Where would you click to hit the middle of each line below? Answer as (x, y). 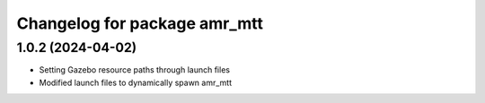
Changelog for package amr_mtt (140, 23)
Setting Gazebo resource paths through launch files (135, 70)
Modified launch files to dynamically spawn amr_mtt (136, 82)
